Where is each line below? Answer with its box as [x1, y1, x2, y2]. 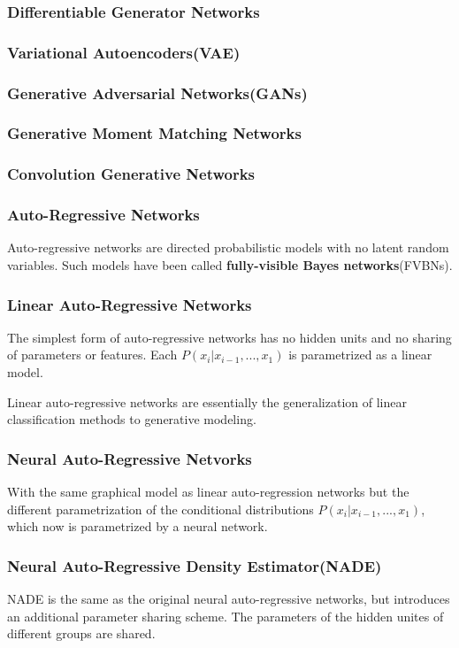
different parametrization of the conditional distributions [7, 499, 314, 518]
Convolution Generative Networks [7, 163, 256, 185]
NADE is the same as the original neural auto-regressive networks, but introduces [7, 590, 450, 608]
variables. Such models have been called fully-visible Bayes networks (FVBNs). [7, 256, 453, 274]
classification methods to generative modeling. [7, 410, 256, 428]
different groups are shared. [7, 624, 156, 643]
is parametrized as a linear [288, 345, 432, 364]
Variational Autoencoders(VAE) [7, 41, 241, 63]
